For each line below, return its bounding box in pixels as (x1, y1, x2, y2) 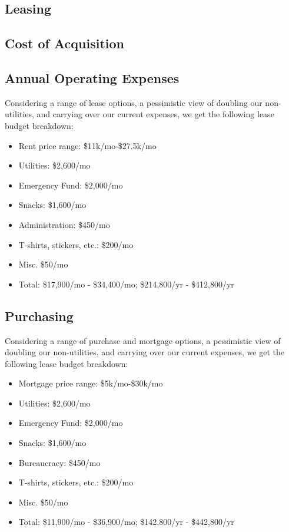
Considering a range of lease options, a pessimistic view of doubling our (5, 96, 263, 108)
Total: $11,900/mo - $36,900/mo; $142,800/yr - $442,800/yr (18, 516, 234, 528)
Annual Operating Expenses (5, 68, 180, 87)
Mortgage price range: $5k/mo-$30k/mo (18, 377, 163, 389)
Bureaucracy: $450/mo (18, 456, 101, 468)
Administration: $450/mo (18, 218, 110, 230)
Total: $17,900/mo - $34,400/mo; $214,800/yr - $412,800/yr (18, 277, 234, 290)
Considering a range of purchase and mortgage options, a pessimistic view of (5, 334, 281, 346)
